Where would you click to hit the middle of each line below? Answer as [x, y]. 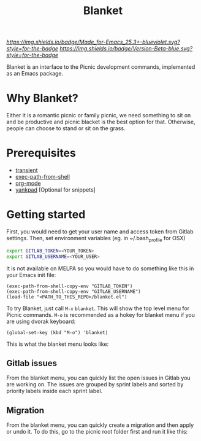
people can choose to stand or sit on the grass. [66, 128]
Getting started [46, 215]
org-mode [28, 183]
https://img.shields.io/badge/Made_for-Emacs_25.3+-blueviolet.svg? [93, 42]
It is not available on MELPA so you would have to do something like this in [100, 268]
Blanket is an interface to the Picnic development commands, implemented [101, 67]
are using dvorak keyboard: [41, 321]
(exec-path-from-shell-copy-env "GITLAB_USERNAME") [74, 291]
